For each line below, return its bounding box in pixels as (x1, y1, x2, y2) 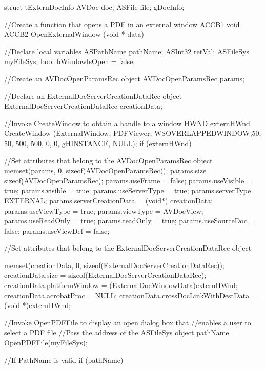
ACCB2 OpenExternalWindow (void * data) (4, 29, 145, 39)
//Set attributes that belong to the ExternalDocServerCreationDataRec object (4, 242, 252, 253)
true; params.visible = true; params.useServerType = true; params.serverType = (4, 185, 259, 196)
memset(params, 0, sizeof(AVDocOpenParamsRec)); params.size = (4, 165, 214, 176)
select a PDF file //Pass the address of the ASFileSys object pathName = (4, 327, 237, 338)
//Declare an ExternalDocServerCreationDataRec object (4, 90, 182, 101)
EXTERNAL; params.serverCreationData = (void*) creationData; (4, 195, 213, 206)
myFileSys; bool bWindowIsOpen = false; (4, 56, 135, 67)
